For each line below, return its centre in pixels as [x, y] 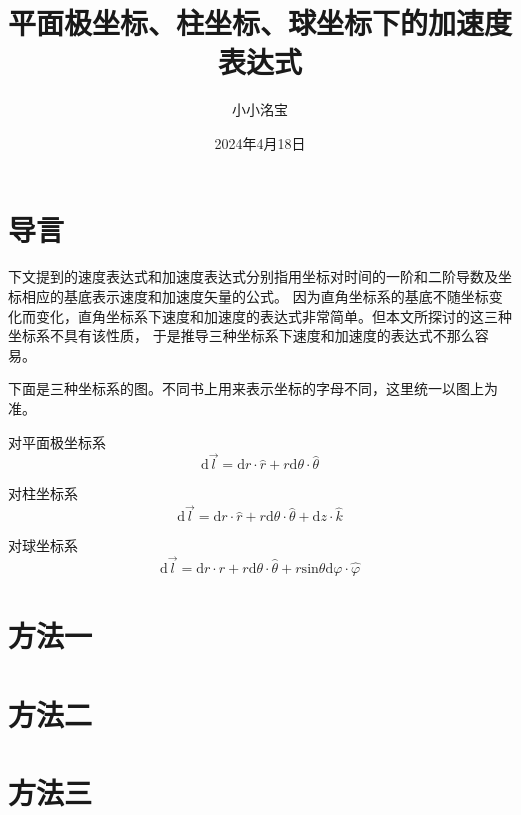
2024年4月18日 [260, 142]
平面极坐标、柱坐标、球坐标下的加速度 [260, 22]
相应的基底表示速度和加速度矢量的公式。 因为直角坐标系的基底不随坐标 [255, 296]
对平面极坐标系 [57, 441]
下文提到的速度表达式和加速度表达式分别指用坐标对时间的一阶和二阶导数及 [253, 276]
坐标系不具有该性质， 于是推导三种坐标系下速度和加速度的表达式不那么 [241, 335]
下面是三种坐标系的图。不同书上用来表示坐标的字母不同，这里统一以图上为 [253, 388]
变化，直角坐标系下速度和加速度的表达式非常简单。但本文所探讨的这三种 [273, 315]
